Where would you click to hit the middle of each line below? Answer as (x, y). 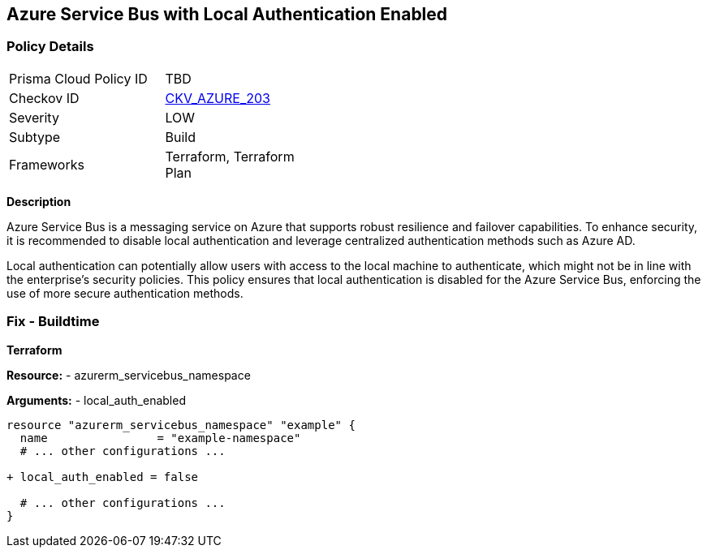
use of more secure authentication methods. (125, 293)
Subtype (35, 137)
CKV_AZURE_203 (218, 98)
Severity (34, 117)
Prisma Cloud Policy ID (78, 78)
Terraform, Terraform (230, 156)
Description (39, 201)
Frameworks (47, 164)
